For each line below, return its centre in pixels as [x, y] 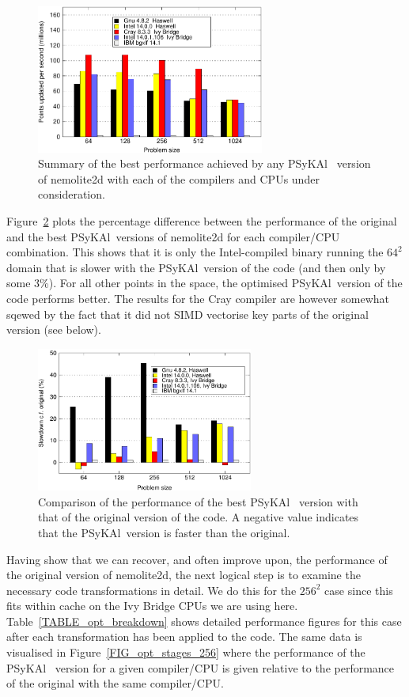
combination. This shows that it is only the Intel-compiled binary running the [195, 252]
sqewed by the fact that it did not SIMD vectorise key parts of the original [187, 314]
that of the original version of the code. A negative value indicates [199, 517]
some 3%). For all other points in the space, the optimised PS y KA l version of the [204, 283]
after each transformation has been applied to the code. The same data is [184, 636]
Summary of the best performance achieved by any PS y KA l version [204, 163]
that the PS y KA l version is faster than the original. [164, 532]
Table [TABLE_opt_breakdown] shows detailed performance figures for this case [204, 621]
